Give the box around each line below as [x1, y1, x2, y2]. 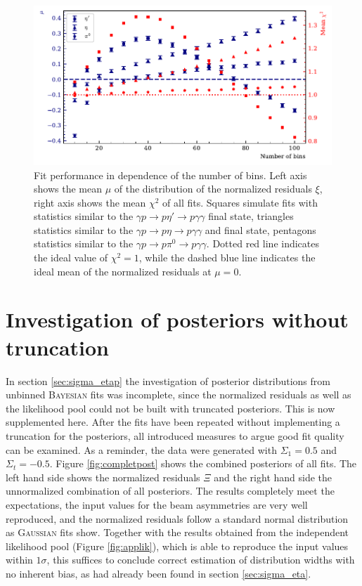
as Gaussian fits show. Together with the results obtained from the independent [6, 525, 349, 540]
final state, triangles [208, 209, 294, 223]
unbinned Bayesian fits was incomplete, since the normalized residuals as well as [6, 387, 351, 402]
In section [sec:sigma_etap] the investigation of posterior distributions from [6, 373, 330, 388]
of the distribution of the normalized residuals [114, 181, 312, 196]
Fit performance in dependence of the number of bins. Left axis [34, 167, 307, 182]
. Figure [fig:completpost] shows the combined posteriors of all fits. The [49, 456, 357, 471]
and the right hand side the [214, 469, 332, 484]
